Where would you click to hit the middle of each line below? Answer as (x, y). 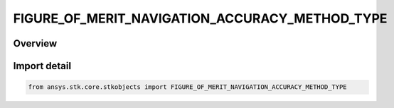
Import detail (42, 66)
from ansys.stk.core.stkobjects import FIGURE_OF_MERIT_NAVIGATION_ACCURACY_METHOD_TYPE (188, 87)
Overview (35, 43)
